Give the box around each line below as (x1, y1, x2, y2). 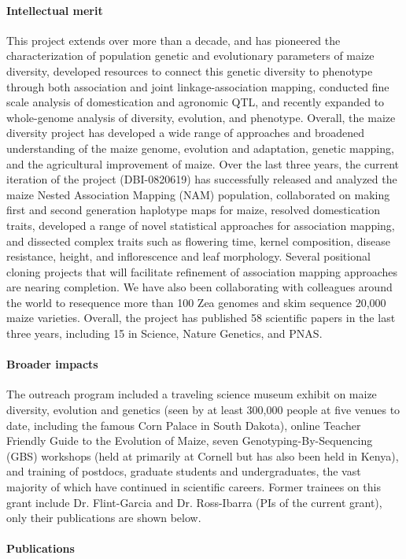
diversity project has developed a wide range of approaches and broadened (6, 124, 365, 141)
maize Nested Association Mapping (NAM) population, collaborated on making (6, 186, 390, 202)
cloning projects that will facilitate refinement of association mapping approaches (6, 263, 398, 279)
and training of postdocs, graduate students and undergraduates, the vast (6, 463, 361, 479)
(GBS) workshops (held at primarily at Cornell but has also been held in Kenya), (6, 447, 399, 464)
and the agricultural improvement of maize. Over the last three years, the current (6, 155, 399, 172)
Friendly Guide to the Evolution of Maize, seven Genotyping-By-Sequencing (6, 432, 373, 449)
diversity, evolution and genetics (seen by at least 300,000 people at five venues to (6, 402, 400, 418)
